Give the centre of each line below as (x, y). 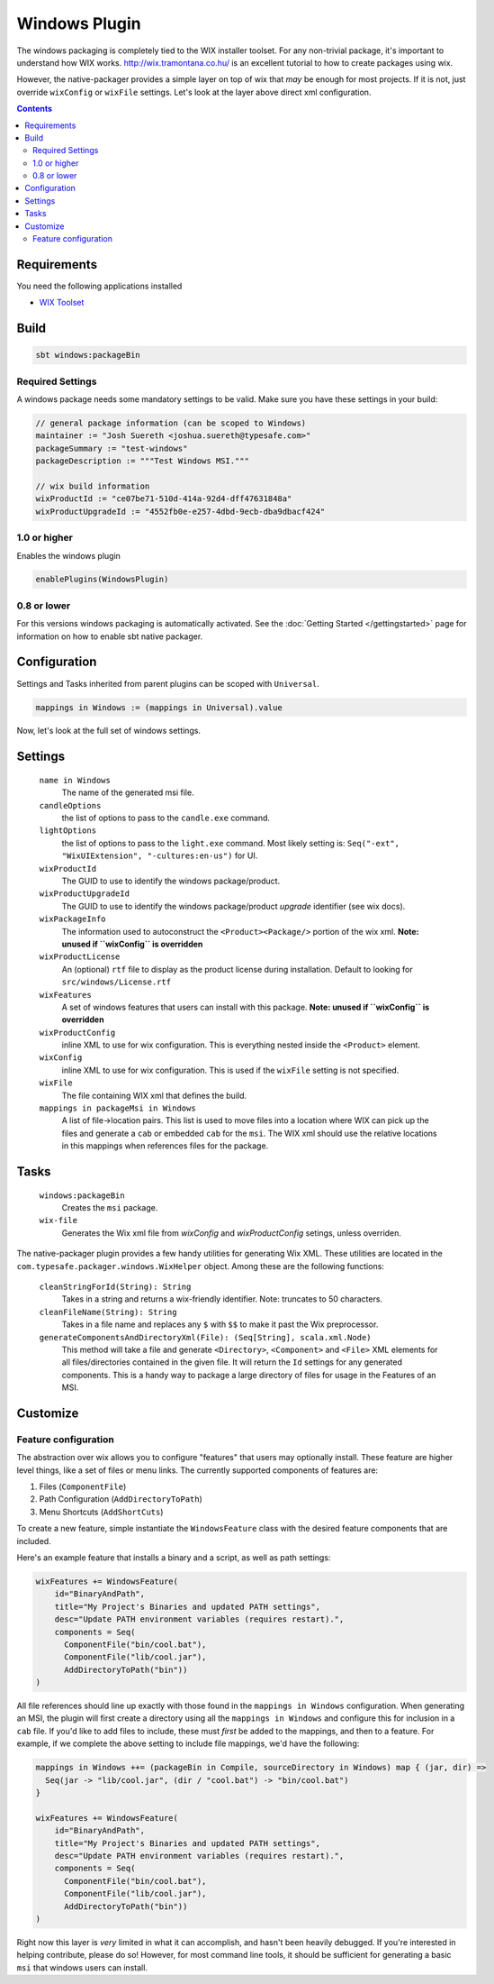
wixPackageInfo (73, 919)
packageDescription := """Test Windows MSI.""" (142, 461)
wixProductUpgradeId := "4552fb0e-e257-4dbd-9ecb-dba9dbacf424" (180, 511)
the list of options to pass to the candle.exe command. (166, 818)
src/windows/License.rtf (116, 982)
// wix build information (93, 486)
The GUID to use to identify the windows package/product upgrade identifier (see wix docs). (234, 906)
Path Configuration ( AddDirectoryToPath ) (121, 1499)
